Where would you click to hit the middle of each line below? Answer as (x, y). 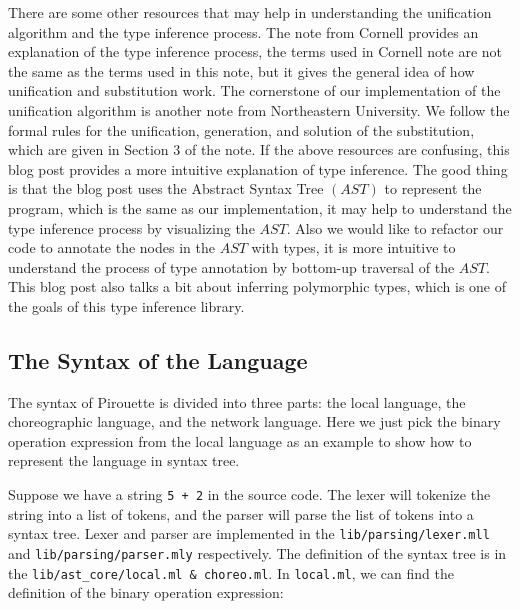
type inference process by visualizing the (131, 227)
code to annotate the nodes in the (111, 247)
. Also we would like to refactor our (395, 227)
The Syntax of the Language (158, 359)
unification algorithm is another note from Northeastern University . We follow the (259, 109)
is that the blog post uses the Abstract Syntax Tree (166, 188)
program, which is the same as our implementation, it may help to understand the (260, 207)
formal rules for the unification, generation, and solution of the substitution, (241, 129)
